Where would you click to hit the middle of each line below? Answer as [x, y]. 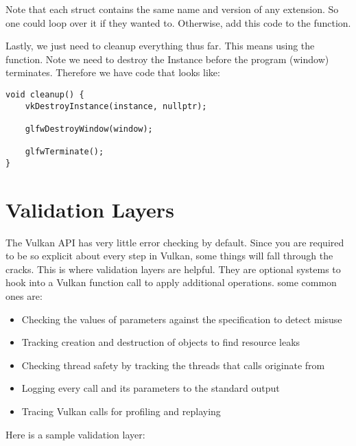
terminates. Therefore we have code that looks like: [113, 72]
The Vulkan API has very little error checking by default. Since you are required [175, 242]
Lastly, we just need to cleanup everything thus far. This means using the [160, 46]
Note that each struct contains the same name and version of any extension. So [172, 9]
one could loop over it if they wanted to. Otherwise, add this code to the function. [178, 22]
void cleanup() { [45, 94]
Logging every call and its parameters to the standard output [151, 388]
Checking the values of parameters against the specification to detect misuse [182, 319]
